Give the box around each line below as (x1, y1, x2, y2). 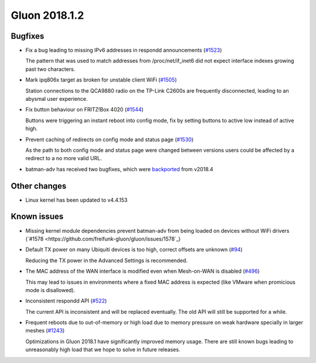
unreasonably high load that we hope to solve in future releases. (25, 346, 181, 353)
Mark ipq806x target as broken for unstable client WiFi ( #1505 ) (25, 76, 177, 83)
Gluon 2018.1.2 (11, 9, 84, 22)
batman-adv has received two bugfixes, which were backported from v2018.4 (25, 165, 214, 172)
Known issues (11, 212, 64, 222)
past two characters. (25, 65, 75, 73)
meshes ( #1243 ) (25, 327, 65, 334)
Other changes (11, 181, 67, 191)
